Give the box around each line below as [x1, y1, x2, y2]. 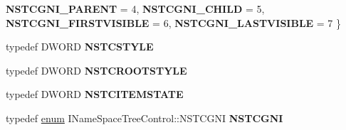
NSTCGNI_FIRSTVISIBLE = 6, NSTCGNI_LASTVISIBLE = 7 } [6, 15, 342, 30]
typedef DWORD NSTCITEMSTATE [6, 87, 184, 102]
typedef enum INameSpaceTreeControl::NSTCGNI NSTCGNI [6, 110, 283, 125]
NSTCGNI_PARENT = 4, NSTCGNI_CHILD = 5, [6, 1, 265, 16]
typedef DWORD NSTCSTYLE [6, 39, 154, 54]
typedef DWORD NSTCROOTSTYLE [6, 63, 187, 77]
